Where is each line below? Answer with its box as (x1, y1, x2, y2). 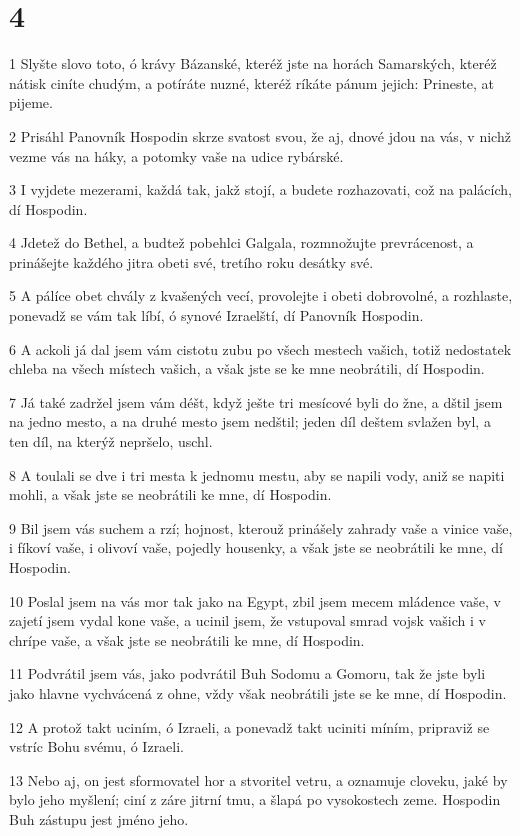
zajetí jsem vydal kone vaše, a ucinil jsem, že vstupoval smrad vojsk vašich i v (9, 610, 486, 631)
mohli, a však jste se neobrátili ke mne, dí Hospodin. (9, 484, 332, 505)
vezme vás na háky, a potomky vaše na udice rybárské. (9, 145, 344, 166)
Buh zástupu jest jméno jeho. (9, 808, 189, 829)
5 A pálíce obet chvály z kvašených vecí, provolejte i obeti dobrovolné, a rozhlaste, (9, 285, 513, 306)
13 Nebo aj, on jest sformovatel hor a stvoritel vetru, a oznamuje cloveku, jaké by (9, 769, 508, 790)
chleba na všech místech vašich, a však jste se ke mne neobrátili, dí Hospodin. (9, 358, 485, 379)
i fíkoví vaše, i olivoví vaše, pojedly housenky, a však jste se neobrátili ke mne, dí (9, 537, 503, 558)
